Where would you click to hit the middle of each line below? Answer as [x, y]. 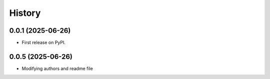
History [25, 13]
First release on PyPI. [44, 43]
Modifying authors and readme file [57, 68]
